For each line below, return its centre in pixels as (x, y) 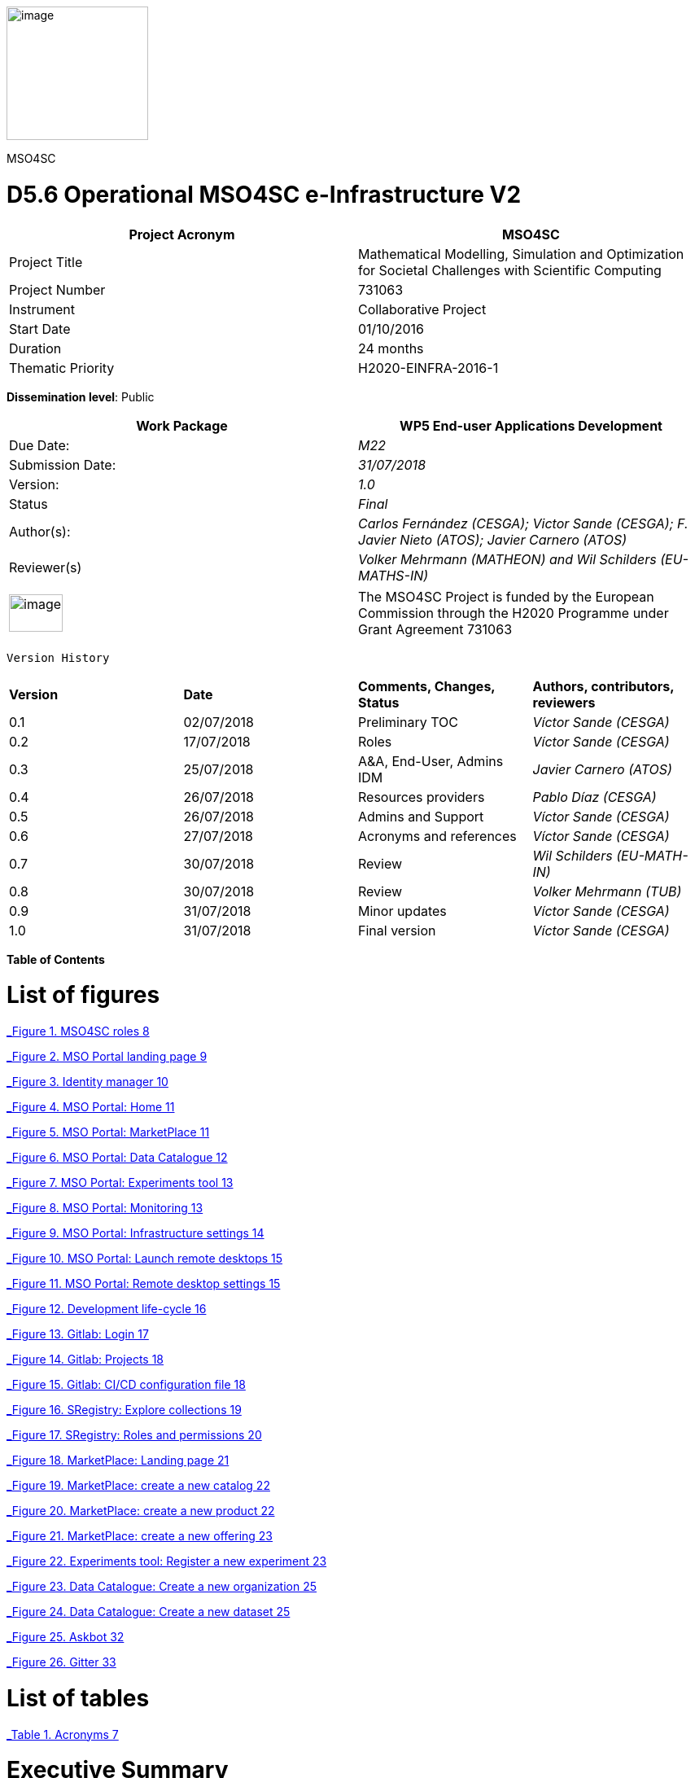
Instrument (42, 309)
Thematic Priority (62, 368)
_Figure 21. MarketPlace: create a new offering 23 (140, 1536)
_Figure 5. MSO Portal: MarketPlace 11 (108, 1132)
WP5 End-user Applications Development (531, 425)
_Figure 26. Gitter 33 (61, 1662)
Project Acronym (182, 234)
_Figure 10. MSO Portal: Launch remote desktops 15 (145, 1258)
